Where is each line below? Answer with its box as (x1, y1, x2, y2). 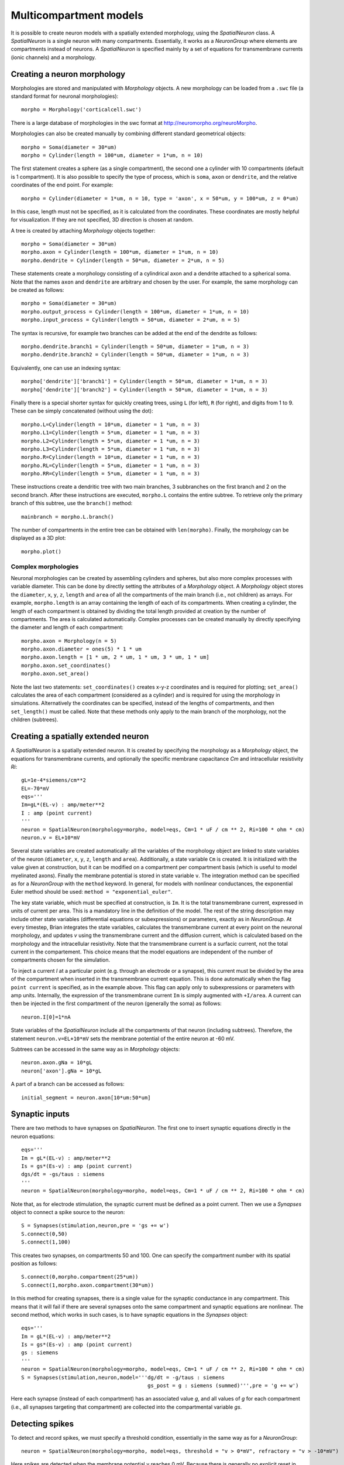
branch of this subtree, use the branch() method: (11, 500, 133, 507)
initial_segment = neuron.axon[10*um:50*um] (21, 1094, 152, 1101)
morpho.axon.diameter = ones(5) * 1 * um (21, 646, 142, 653)
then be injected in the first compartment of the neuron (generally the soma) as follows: (11, 1000, 222, 1007)
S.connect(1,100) (21, 1239, 71, 1245)
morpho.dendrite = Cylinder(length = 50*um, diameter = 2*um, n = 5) (21, 257, 225, 264)
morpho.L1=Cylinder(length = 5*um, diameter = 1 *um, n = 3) (21, 430, 200, 436)
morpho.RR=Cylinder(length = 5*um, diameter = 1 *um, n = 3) (21, 471, 200, 477)
